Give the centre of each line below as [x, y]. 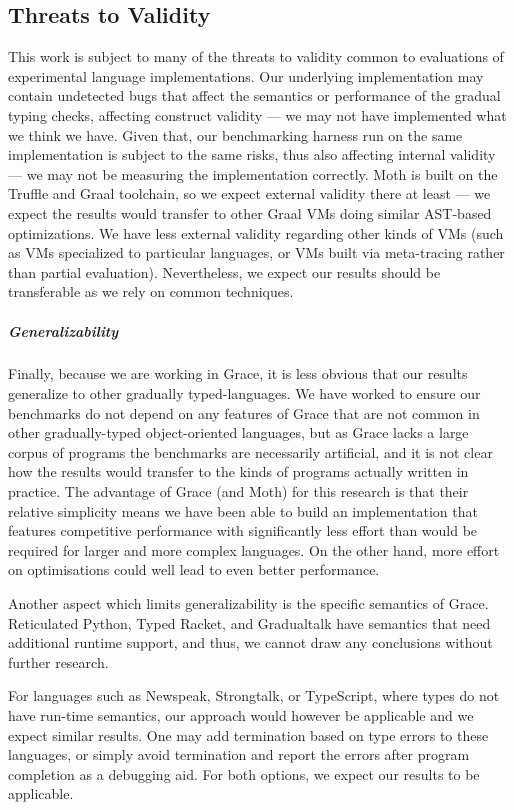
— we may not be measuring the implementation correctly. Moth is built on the [253, 173]
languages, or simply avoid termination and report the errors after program [239, 754]
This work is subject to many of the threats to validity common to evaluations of [256, 56]
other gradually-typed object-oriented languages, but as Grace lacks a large [238, 432]
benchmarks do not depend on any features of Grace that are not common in [244, 412]
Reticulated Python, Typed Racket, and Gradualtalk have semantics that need [249, 622]
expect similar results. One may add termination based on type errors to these [248, 734]
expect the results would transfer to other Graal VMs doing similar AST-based [250, 212]
